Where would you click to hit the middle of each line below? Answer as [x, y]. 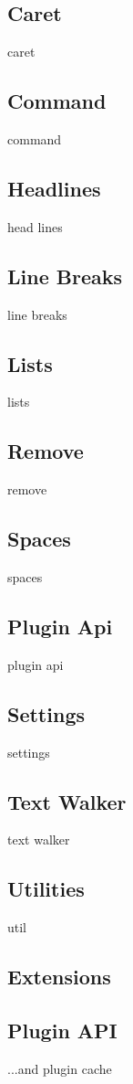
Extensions [59, 977]
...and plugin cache [60, 1068]
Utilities [46, 889]
